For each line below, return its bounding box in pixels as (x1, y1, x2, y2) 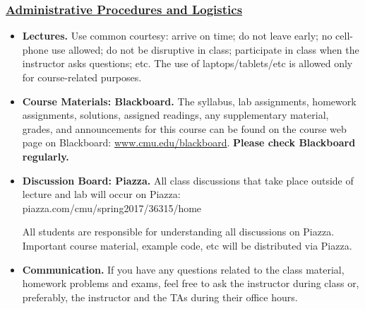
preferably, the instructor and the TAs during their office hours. (22, 289, 298, 304)
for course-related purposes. (22, 70, 142, 84)
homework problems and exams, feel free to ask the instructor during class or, (22, 276, 359, 291)
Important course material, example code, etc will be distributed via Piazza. (22, 238, 352, 252)
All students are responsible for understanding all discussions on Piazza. (22, 224, 335, 239)
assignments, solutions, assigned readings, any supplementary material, (22, 107, 329, 122)
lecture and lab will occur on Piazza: (22, 187, 181, 202)
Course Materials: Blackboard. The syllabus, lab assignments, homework (22, 93, 357, 108)
